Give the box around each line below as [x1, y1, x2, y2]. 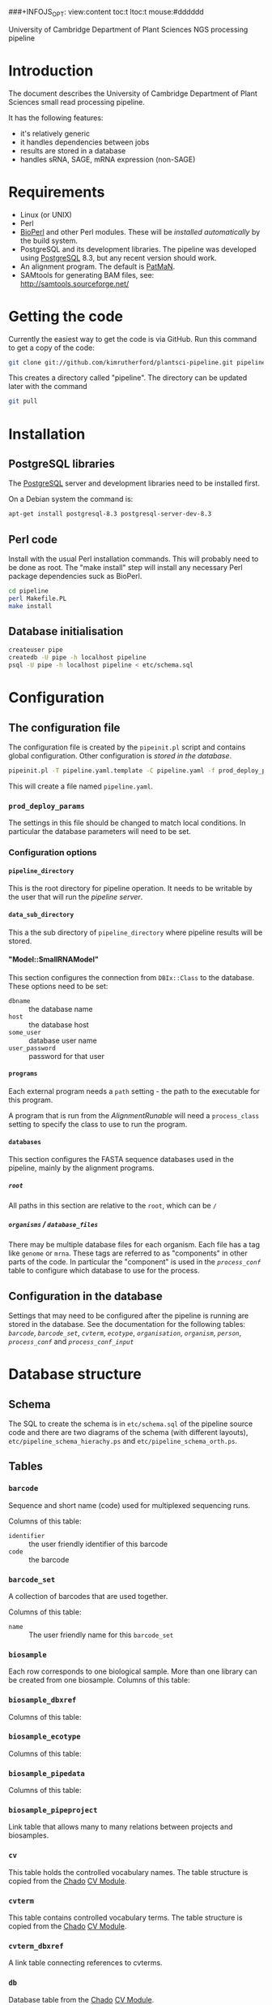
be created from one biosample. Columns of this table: [8, 1675, 190, 1685]
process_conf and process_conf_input [8, 1336, 134, 1346]
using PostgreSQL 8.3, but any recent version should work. [19, 253, 217, 262]
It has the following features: [8, 113, 104, 123]
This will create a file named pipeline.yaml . [8, 781, 154, 791]
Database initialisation [8, 624, 124, 638]
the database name [28, 1004, 93, 1013]
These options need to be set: [8, 981, 108, 991]
